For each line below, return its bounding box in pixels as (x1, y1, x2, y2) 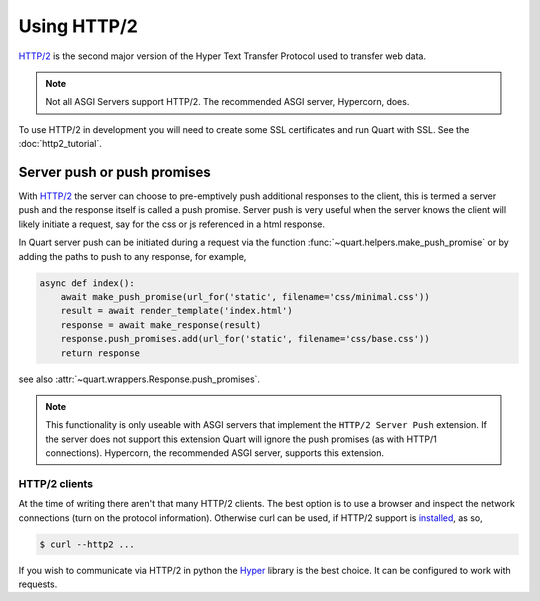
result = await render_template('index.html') (60, 305, 294, 317)
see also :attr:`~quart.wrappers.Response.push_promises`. (18, 373, 260, 385)
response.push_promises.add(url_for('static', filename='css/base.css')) (60, 333, 430, 345)
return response (60, 347, 140, 359)
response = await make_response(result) (60, 319, 262, 330)
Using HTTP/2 (18, 15, 139, 37)
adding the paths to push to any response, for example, (18, 250, 247, 262)
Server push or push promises (18, 163, 212, 180)
